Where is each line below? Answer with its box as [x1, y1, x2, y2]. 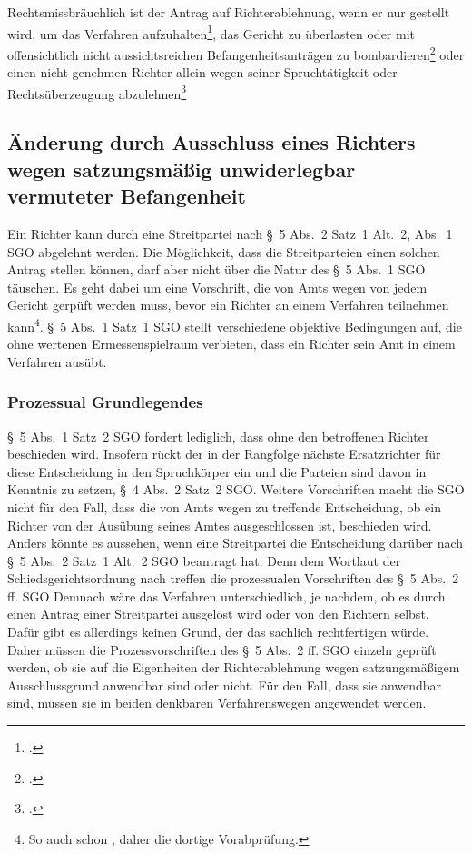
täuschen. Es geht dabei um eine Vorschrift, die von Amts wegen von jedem [7, 277, 428, 296]
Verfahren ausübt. [7, 352, 107, 371]
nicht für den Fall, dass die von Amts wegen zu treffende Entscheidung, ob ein [7, 497, 441, 516]
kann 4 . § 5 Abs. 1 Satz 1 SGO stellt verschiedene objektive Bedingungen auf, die [7, 313, 462, 335]
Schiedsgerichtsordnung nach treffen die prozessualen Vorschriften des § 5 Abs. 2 [7, 569, 459, 588]
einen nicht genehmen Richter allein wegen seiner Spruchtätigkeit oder [7, 63, 398, 82]
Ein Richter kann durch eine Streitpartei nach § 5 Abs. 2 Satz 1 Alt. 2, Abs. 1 [7, 223, 453, 243]
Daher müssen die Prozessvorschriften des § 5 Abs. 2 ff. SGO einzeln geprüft [7, 640, 437, 659]
